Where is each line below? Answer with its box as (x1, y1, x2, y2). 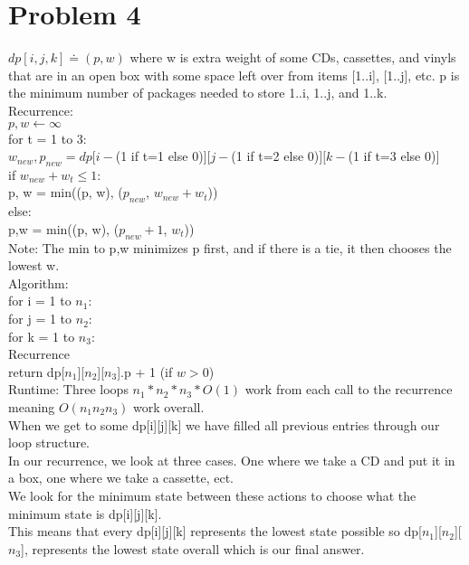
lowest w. (8, 256, 60, 275)
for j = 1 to (8, 309, 72, 328)
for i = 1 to (8, 291, 72, 310)
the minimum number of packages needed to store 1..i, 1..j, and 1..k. (8, 83, 388, 102)
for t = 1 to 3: (8, 128, 87, 147)
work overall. (133, 398, 205, 417)
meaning (8, 398, 55, 417)
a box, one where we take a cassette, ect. (8, 468, 234, 487)
